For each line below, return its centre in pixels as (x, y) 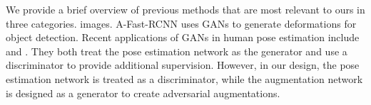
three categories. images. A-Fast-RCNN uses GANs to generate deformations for (181, 23)
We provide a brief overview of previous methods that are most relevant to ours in (185, 9)
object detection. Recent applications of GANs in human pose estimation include (183, 37)
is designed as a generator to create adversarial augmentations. (143, 93)
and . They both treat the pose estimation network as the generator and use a (177, 51)
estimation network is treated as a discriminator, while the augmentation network (184, 78)
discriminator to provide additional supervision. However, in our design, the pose (183, 65)
